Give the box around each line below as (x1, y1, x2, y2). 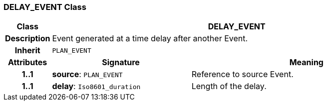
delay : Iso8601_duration (52, 81, 141, 92)
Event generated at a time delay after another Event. (52, 33, 248, 44)
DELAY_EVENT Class (3, 2, 86, 12)
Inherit (14, 45, 40, 56)
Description (5, 33, 50, 44)
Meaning (289, 57, 324, 68)
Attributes (8, 57, 47, 68)
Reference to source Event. (191, 69, 294, 80)
